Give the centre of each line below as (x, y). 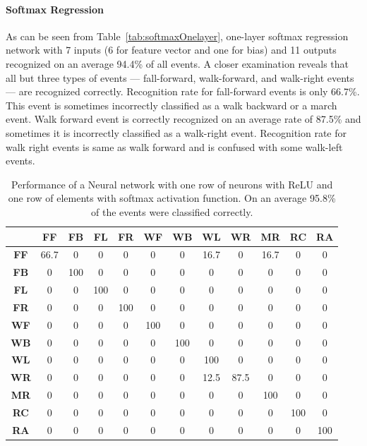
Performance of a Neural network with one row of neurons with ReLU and (172, 184)
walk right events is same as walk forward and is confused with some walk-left (174, 146)
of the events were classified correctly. (172, 211)
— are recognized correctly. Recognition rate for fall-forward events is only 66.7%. (183, 91)
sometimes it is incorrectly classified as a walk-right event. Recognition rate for (176, 132)
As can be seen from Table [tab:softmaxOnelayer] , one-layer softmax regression (177, 36)
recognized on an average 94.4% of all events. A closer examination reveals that (178, 63)
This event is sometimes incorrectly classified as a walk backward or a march (172, 105)
